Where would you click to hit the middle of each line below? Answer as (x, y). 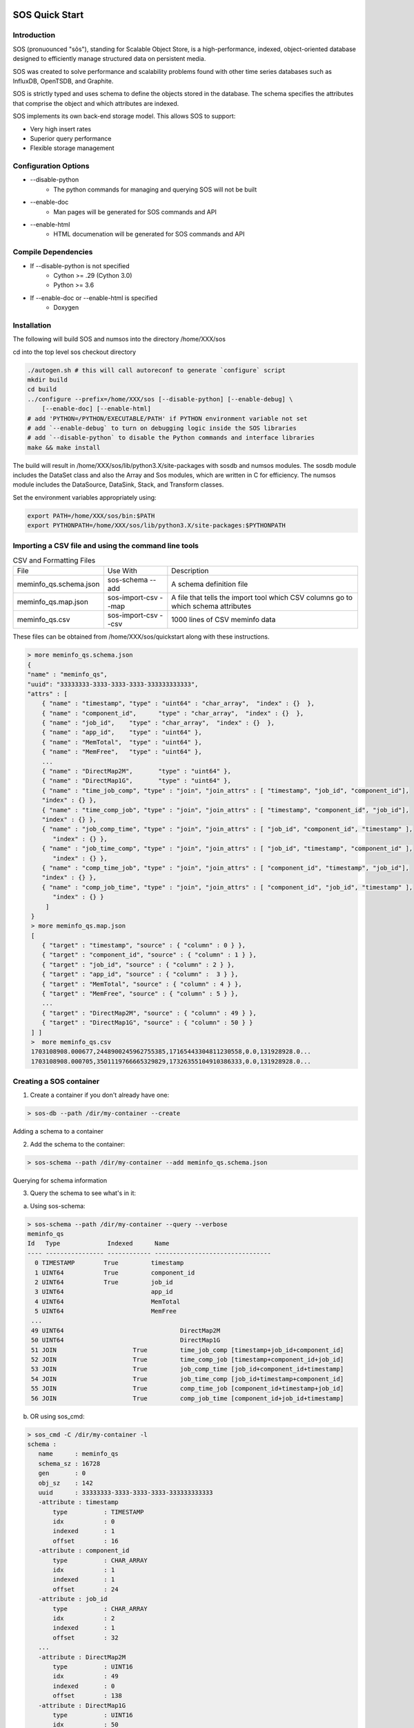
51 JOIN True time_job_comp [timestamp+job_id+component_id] (188, 1350)
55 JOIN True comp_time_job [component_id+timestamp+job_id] (188, 1389)
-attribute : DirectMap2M (82, 1657)
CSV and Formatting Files (54, 561)
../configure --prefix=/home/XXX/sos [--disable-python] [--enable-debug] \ (160, 399)
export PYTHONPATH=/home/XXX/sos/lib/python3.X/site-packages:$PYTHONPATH (157, 526)
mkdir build (48, 379)
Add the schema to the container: (78, 1144)
